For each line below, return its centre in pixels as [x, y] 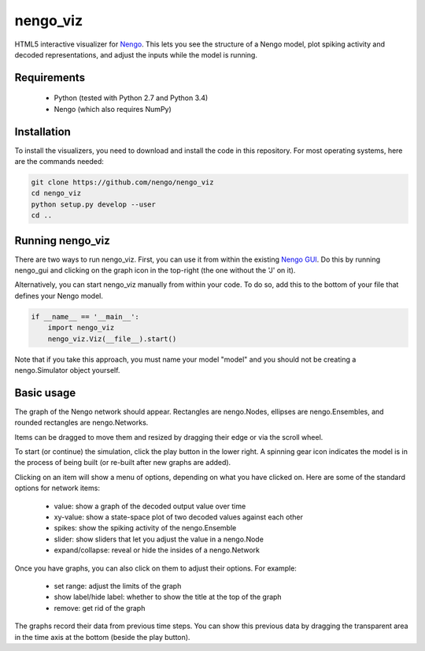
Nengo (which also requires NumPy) [113, 109]
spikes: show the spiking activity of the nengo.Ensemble [145, 528]
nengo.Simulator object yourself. [67, 370]
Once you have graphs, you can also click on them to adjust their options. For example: [155, 568]
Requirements [50, 78]
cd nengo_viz [56, 193]
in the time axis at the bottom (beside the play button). [102, 637]
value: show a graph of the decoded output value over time [150, 506]
